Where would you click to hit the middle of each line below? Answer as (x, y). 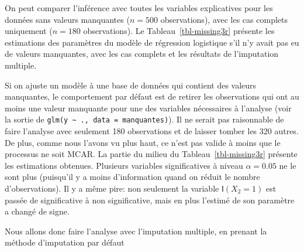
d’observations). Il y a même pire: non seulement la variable (112, 188)
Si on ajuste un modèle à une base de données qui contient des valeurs (131, 85)
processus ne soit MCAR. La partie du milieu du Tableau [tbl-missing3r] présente (151, 154)
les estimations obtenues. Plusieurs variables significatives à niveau (124, 165)
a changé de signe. (37, 211)
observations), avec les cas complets (224, 19)
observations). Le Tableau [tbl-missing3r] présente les (179, 31)
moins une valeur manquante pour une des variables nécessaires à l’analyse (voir (148, 108)
